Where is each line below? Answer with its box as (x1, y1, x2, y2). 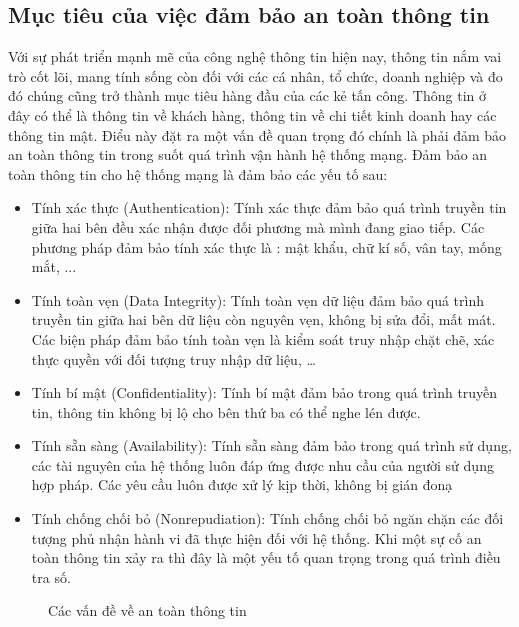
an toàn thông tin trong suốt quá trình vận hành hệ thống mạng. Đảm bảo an (8, 144, 488, 165)
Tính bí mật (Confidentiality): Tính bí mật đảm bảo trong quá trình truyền (31, 382, 498, 403)
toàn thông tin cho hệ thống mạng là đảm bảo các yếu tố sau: (8, 163, 388, 184)
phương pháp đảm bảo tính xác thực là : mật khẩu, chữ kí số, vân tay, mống (31, 236, 502, 257)
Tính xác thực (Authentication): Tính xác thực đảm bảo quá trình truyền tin (31, 197, 507, 218)
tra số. (31, 566, 71, 587)
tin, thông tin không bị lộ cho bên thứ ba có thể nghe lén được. (31, 401, 421, 422)
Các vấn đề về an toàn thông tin (48, 600, 247, 621)
